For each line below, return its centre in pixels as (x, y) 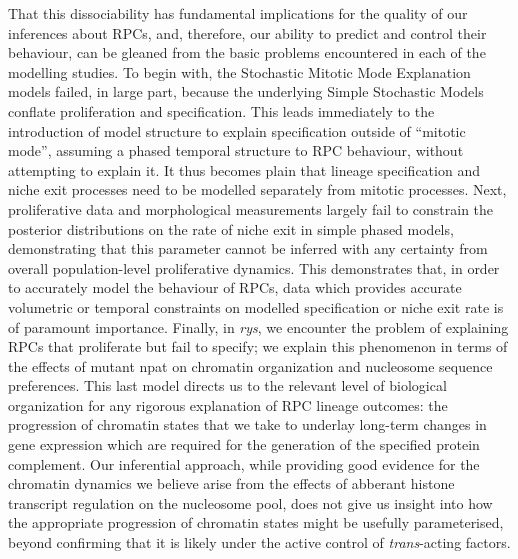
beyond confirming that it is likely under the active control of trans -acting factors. (259, 542)
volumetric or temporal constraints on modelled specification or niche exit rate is (256, 306)
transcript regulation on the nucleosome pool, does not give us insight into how (250, 502)
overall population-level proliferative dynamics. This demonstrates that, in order (254, 267)
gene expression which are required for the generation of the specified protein (244, 444)
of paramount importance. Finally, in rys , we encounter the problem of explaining (258, 326)
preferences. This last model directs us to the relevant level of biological (227, 385)
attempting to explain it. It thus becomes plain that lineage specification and (244, 169)
